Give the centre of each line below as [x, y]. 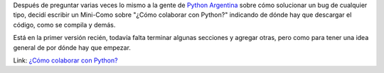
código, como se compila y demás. [64, 25]
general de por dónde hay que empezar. [72, 47]
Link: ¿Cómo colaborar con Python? [65, 60]
